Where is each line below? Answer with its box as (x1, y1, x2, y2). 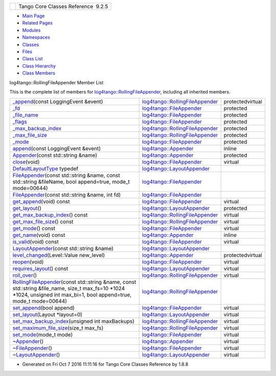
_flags (12, 118, 28, 125)
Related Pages (22, 20, 53, 26)
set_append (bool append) (12, 304, 75, 312)
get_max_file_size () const (12, 218, 74, 225)
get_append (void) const (12, 198, 70, 205)
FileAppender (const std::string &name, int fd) (12, 192, 121, 199)
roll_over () (12, 272, 37, 279)
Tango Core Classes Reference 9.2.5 (18, 3, 108, 10)
